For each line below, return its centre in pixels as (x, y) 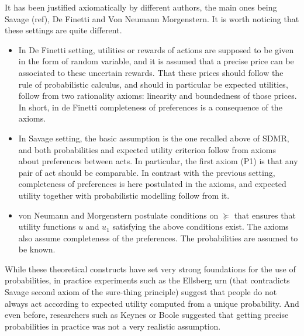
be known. (37, 249)
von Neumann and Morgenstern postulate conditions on (118, 215)
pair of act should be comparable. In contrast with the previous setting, (147, 172)
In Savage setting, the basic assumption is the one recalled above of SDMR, (154, 138)
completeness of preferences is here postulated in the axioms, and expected (152, 184)
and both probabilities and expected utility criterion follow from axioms (147, 149)
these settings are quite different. (63, 30)
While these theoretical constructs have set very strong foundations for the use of (150, 269)
